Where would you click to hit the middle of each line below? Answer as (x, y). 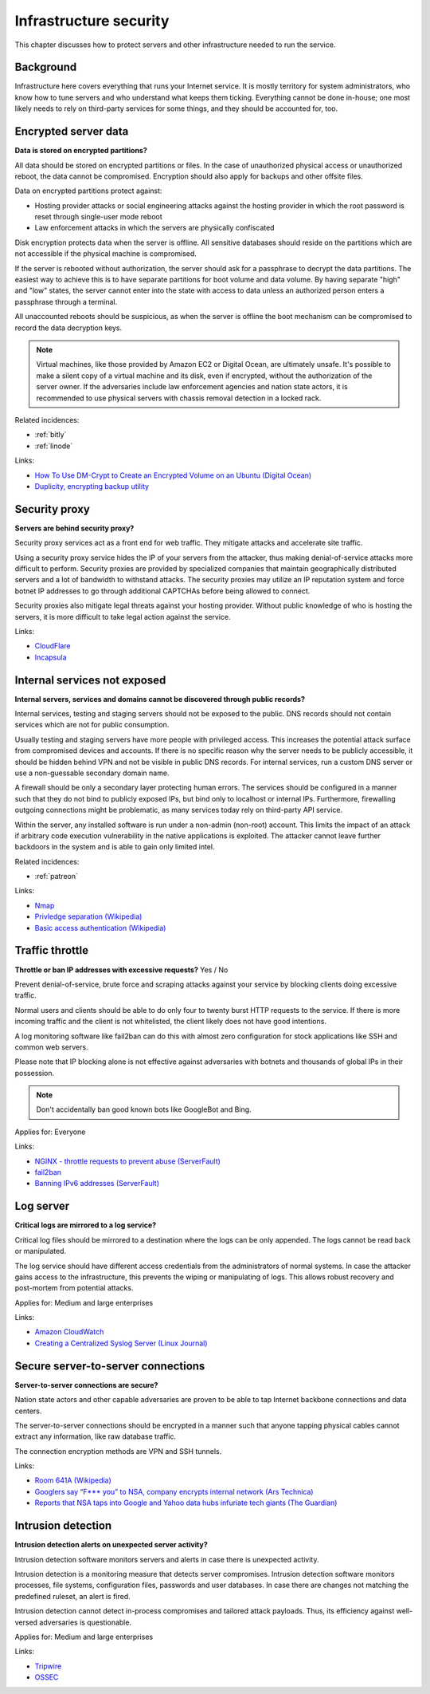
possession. (35, 1073)
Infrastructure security (92, 21)
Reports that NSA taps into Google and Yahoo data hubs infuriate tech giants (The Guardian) (186, 1503)
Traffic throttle (52, 950)
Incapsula (51, 657)
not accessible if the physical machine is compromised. (106, 254)
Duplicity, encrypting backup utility (92, 486)
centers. (28, 1411)
